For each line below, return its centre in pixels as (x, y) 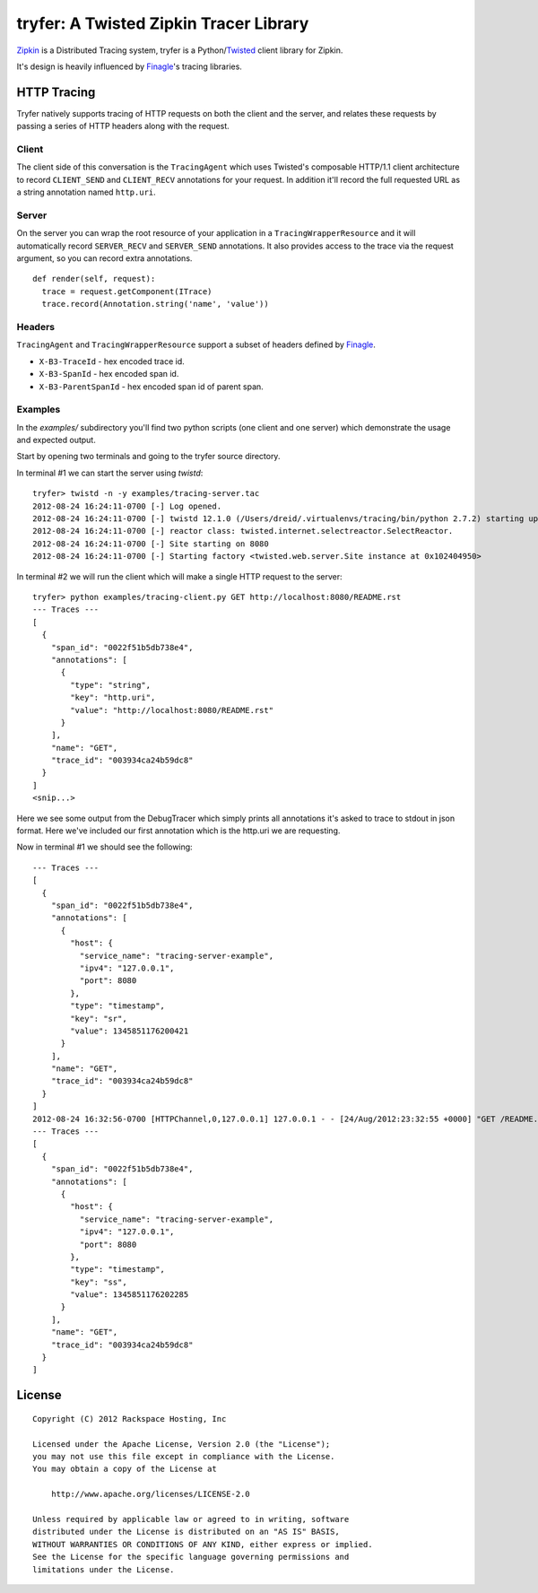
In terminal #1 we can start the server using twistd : (110, 473)
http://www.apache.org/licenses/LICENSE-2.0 (150, 1494)
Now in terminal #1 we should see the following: (104, 847)
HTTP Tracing (56, 92)
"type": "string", (111, 685)
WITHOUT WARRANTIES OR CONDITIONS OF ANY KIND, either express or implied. (203, 1544)
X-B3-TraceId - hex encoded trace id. (112, 361)
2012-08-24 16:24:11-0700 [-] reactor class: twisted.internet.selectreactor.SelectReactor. (243, 531)
